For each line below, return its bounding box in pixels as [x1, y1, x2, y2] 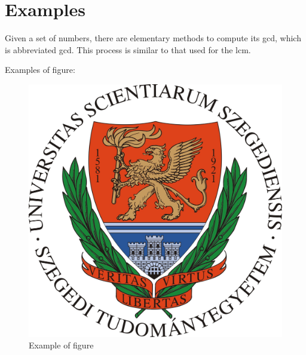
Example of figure [29, 339, 94, 351]
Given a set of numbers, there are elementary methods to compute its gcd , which [5, 32, 301, 44]
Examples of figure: [5, 63, 75, 76]
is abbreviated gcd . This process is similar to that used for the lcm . [5, 43, 251, 56]
